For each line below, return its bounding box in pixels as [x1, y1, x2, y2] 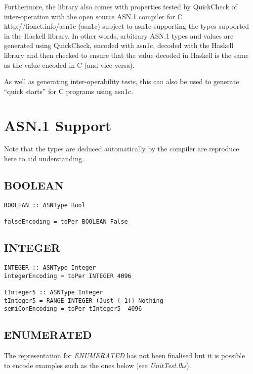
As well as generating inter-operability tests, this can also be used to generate [4, 76, 239, 87]
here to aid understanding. [4, 153, 84, 164]
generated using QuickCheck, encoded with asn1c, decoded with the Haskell [4, 40, 234, 50]
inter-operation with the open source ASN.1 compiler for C [4, 11, 183, 21]
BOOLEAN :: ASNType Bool [4, 201, 85, 209]
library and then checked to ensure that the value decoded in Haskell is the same [4, 49, 249, 60]
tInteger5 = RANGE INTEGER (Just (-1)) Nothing [4, 297, 164, 304]
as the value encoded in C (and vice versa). [4, 59, 135, 70]
